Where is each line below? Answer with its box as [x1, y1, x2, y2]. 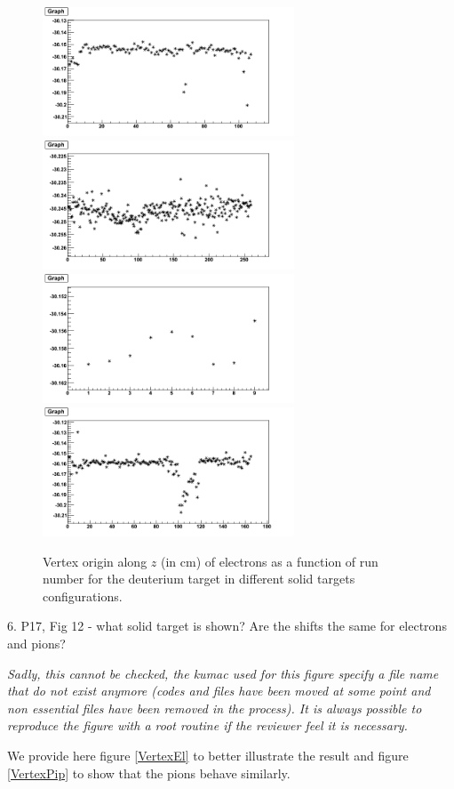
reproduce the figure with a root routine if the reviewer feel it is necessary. [7, 716, 408, 735]
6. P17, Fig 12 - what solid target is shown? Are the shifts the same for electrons [7, 616, 447, 635]
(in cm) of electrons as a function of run [161, 551, 378, 570]
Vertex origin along [43, 551, 147, 570]
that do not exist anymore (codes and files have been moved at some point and [7, 681, 431, 700]
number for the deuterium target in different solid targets [43, 569, 355, 588]
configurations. [43, 586, 123, 605]
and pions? [7, 634, 66, 653]
